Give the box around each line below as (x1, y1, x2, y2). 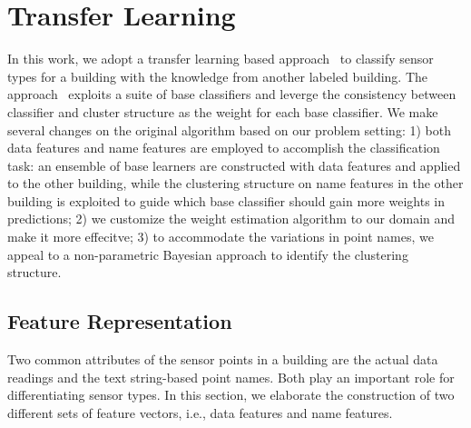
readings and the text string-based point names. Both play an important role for (7, 367, 455, 386)
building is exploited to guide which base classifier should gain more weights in (7, 191, 445, 210)
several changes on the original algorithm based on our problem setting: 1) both (7, 120, 451, 139)
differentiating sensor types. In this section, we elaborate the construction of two (7, 385, 455, 404)
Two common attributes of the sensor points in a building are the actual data (7, 350, 438, 369)
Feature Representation (7, 307, 232, 335)
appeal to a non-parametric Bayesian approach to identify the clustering (7, 244, 408, 264)
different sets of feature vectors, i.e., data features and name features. (7, 403, 393, 422)
